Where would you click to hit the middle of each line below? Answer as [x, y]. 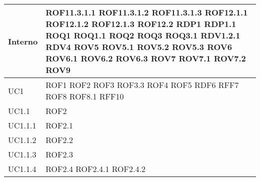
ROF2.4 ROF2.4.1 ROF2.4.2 [95, 169]
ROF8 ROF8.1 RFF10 [85, 96]
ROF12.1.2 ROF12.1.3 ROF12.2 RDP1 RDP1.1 [141, 24]
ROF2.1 [59, 125]
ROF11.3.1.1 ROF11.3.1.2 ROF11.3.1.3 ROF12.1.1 [147, 12]
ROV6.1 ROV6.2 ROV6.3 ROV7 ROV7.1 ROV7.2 [146, 58]
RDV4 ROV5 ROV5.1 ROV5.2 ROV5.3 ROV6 [139, 47]
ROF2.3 [59, 154]
